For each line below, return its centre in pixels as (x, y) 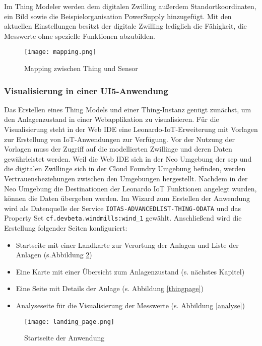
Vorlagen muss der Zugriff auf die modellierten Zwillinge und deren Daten (118, 149)
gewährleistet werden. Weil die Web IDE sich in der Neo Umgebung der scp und (128, 158)
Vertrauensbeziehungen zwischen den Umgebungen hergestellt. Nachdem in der (126, 178)
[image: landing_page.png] (69, 322)
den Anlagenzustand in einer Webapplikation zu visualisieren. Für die (112, 119)
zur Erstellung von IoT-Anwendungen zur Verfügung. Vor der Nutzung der (119, 139)
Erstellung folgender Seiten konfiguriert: (66, 228)
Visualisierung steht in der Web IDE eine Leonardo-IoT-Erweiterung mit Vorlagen (131, 129)
